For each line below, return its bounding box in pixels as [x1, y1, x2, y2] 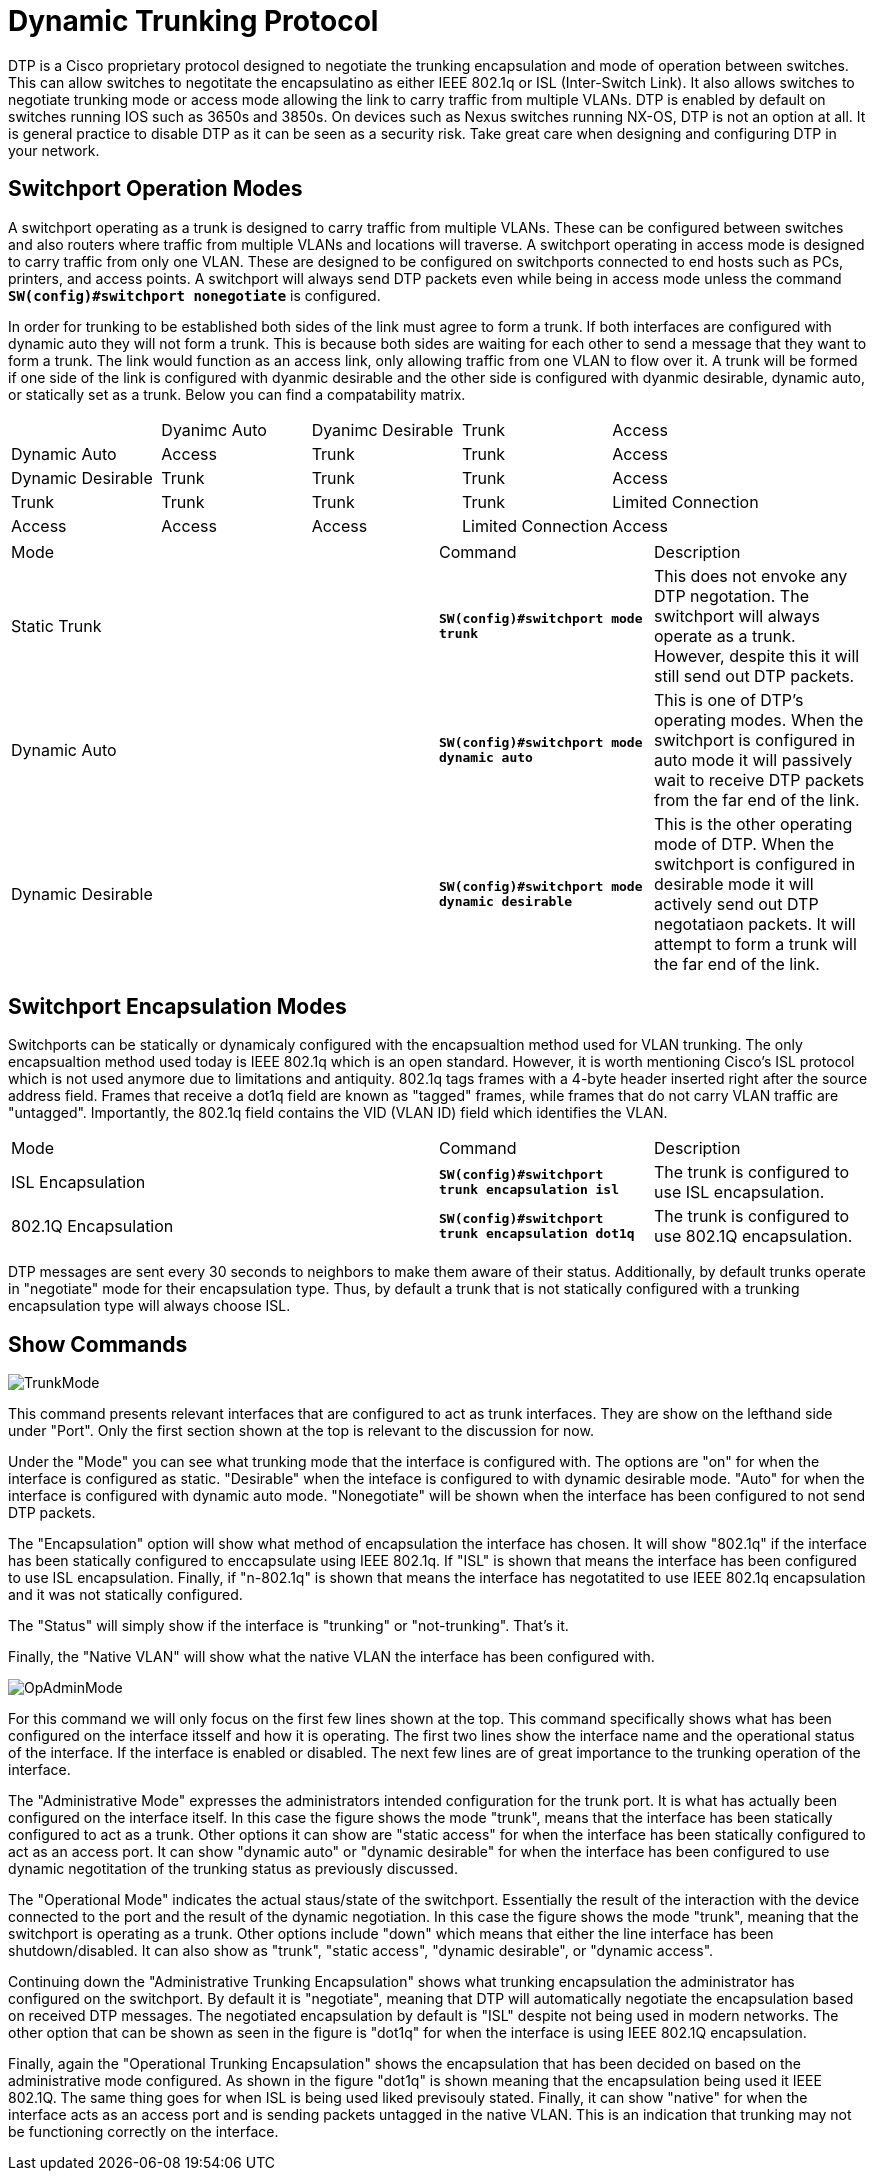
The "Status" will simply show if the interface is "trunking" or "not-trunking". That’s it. [8, 1617, 569, 1635]
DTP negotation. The [654, 585, 809, 606]
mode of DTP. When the [654, 833, 834, 854]
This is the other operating [654, 813, 853, 834]
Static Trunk [11, 615, 102, 636]
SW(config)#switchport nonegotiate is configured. [8, 286, 381, 304]
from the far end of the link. [654, 789, 860, 810]
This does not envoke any [654, 565, 848, 586]
